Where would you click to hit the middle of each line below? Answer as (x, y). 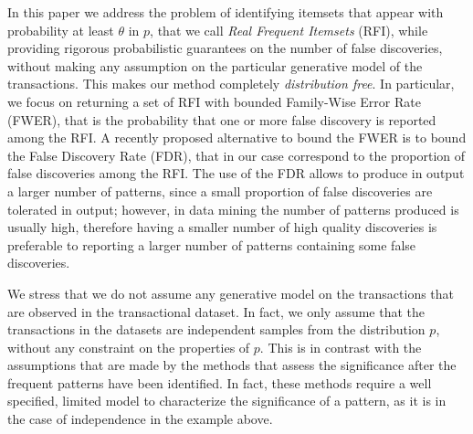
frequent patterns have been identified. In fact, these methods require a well (220, 382)
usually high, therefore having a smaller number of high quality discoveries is (222, 227)
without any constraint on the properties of (129, 347)
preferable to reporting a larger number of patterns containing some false (212, 244)
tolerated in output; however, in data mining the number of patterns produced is (233, 209)
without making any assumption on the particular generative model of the (215, 65)
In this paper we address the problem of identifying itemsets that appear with (226, 12)
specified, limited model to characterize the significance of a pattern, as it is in (227, 401)
